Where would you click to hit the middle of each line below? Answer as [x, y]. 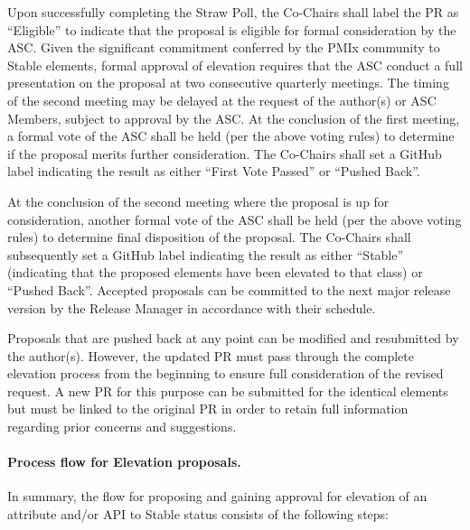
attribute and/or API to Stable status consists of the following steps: [198, 514]
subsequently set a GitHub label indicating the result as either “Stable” [206, 254]
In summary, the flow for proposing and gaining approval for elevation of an [217, 496]
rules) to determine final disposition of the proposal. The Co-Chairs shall [209, 237]
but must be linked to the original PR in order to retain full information [208, 409]
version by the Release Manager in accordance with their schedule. [192, 307]
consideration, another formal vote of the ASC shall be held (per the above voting [235, 219]
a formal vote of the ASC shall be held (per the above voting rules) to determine [231, 136]
